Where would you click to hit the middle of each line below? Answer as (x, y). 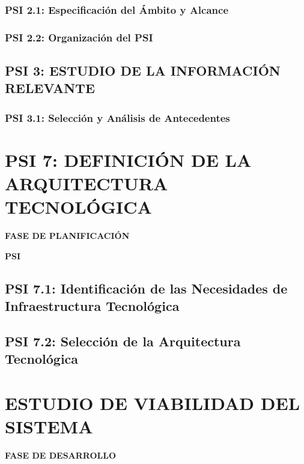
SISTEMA (49, 426)
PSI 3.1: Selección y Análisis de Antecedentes (117, 117)
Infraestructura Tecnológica (92, 306)
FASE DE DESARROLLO (61, 455)
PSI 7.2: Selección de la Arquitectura (123, 341)
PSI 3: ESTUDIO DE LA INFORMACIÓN (143, 71)
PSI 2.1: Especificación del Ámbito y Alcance (117, 9)
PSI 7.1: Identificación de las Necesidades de (146, 288)
